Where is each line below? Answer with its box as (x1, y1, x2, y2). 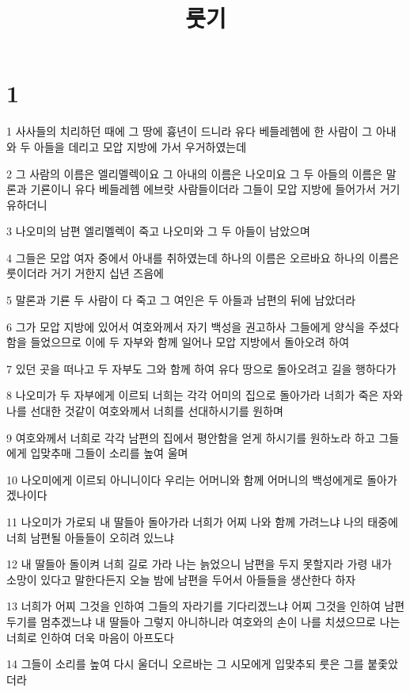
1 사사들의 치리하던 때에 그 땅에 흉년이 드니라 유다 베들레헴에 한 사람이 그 (6, 123, 373, 140)
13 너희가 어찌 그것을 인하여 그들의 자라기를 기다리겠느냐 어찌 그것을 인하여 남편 (6, 598, 405, 614)
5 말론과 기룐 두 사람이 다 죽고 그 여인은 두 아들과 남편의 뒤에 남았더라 (6, 292, 356, 308)
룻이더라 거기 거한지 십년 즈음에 (6, 265, 164, 281)
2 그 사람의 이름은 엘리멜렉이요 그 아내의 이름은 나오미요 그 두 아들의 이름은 (6, 165, 383, 182)
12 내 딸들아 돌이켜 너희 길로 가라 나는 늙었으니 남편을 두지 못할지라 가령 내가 (6, 556, 392, 572)
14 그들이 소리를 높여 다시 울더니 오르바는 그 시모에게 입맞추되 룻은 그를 (6, 656, 364, 672)
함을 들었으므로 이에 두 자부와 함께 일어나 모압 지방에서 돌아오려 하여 (6, 334, 350, 350)
